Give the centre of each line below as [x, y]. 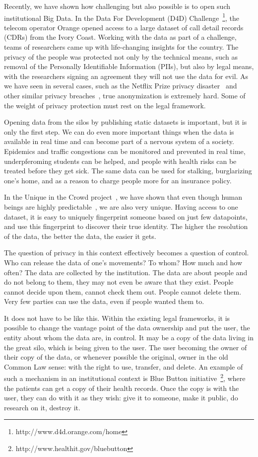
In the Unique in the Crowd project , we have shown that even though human [123, 197]
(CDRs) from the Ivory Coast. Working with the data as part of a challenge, [120, 37]
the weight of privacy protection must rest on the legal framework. [105, 105]
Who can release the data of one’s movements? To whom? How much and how [123, 262]
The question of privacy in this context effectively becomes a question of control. [127, 253]
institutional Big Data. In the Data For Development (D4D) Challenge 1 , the [122, 17]
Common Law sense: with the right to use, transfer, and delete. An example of [124, 366]
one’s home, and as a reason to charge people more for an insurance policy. [118, 180]
